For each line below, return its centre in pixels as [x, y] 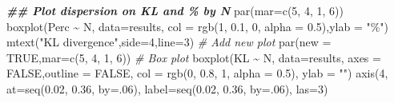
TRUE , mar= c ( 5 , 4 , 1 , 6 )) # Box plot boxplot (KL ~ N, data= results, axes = [194, 57]
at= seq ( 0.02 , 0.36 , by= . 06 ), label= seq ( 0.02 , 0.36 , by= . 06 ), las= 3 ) [167, 88]
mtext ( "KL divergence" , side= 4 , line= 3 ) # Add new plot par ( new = [169, 42]
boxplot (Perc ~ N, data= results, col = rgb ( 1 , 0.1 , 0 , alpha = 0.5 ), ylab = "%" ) [198, 26]
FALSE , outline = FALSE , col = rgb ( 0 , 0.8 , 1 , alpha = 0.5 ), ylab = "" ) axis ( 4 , [197, 73]
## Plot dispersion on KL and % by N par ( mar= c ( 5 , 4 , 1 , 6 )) [175, 10]
